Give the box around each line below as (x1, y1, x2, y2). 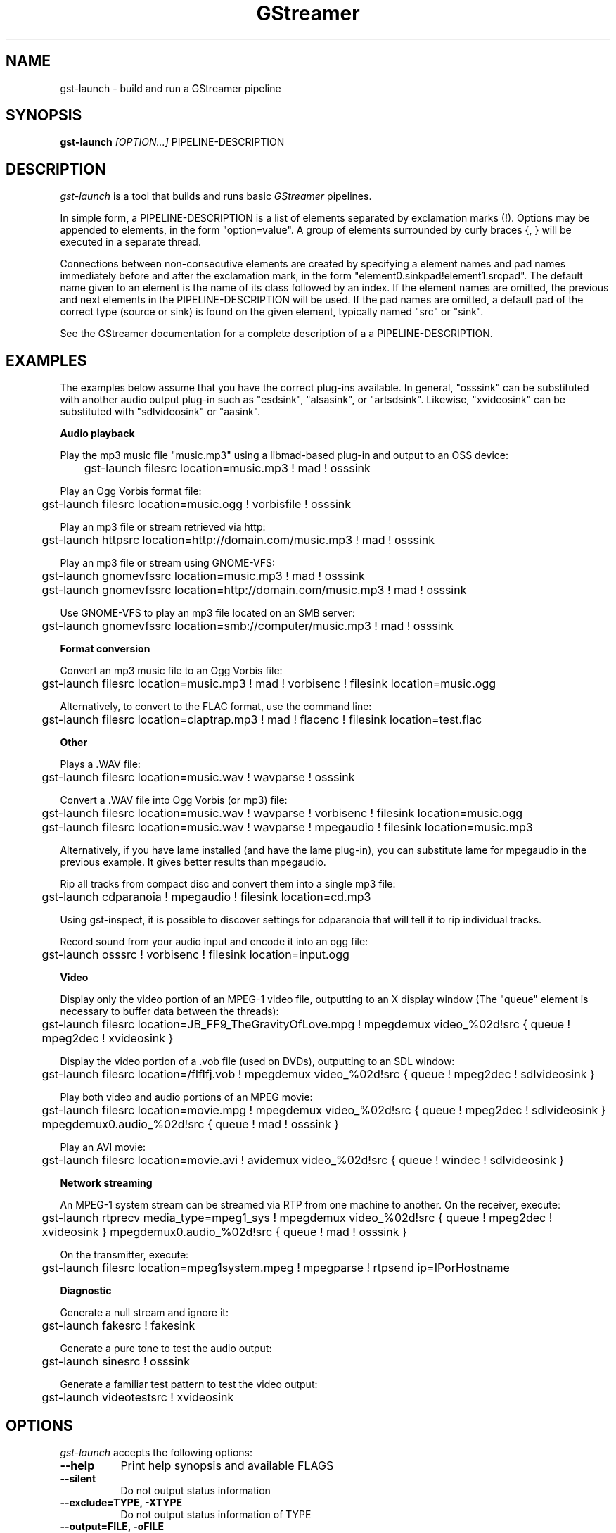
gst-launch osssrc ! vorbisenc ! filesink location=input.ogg (41, 947, 349, 962)
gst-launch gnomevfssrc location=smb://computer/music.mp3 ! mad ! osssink (41, 619, 454, 633)
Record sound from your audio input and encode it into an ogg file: (60, 935, 368, 948)
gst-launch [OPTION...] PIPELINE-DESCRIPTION (60, 136, 285, 149)
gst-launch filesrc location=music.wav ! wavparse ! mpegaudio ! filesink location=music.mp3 (41, 820, 533, 835)
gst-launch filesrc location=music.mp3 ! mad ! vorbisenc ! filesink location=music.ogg (41, 676, 496, 691)
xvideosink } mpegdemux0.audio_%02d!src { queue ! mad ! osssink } (41, 1225, 407, 1239)
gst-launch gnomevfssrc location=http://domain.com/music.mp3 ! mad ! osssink (41, 583, 467, 598)
